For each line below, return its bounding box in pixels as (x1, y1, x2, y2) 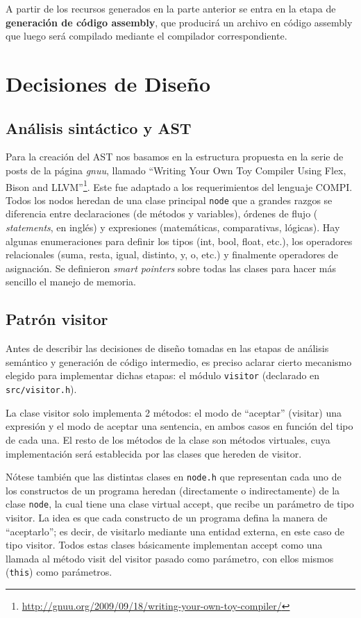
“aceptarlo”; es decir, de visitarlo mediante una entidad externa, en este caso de (6, 524, 345, 538)
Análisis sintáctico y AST (6, 117, 192, 138)
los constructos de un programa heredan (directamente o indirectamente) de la (6, 483, 340, 497)
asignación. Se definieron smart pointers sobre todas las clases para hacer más (6, 260, 337, 275)
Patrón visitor (6, 308, 108, 330)
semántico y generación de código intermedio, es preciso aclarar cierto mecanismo (6, 354, 352, 369)
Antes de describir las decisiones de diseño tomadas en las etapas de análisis (6, 341, 329, 356)
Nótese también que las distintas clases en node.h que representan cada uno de (6, 469, 342, 484)
